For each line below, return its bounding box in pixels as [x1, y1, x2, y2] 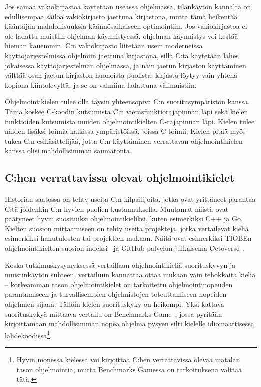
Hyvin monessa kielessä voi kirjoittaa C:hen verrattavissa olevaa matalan [16, 354, 240, 365]
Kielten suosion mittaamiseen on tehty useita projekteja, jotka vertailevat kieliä [5, 223, 249, 233]
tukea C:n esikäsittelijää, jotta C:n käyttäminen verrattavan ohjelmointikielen [5, 135, 243, 146]
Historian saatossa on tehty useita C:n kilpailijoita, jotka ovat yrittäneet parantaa [5, 193, 256, 204]
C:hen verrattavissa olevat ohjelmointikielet [5, 170, 235, 185]
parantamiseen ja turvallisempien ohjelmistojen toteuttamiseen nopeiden [5, 289, 227, 299]
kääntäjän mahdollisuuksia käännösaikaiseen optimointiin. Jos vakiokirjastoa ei [5, 21, 247, 31]
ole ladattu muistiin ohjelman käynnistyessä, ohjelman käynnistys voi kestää [5, 30, 238, 41]
